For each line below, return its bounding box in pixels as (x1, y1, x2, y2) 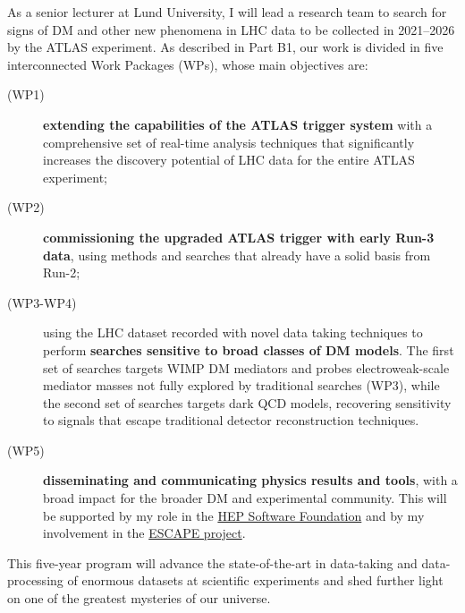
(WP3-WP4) (7, 293, 77, 311)
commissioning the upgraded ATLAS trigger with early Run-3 (43, 227, 435, 246)
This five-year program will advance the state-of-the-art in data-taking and (7, 553, 418, 572)
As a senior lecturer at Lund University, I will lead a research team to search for (7, 3, 447, 21)
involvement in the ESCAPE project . (43, 524, 246, 542)
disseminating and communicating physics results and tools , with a (43, 471, 458, 490)
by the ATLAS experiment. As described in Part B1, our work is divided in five (7, 38, 444, 56)
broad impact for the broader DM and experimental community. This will (43, 489, 447, 507)
